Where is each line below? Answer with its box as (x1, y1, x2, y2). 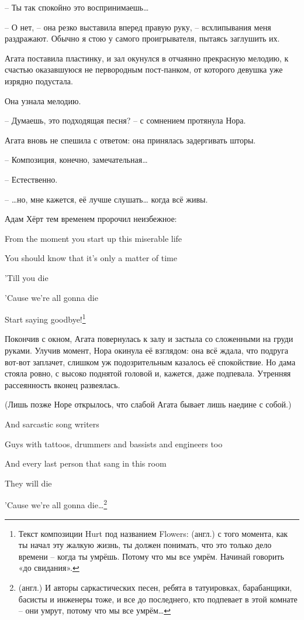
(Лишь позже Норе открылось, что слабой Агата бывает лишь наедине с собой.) (5, 398, 292, 410)
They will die (5, 477, 52, 489)
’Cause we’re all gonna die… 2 (5, 497, 108, 511)
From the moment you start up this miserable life (5, 232, 182, 244)
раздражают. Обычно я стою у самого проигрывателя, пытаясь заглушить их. (5, 32, 280, 44)
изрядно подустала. (5, 74, 73, 87)
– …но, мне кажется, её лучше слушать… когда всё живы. (5, 193, 208, 205)
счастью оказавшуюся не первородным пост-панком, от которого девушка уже (5, 63, 283, 76)
